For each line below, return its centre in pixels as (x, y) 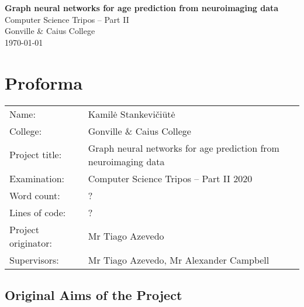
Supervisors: (34, 260)
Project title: (36, 154)
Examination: (37, 178)
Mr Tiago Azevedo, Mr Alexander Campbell (179, 260)
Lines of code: (38, 212)
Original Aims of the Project (94, 294)
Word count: (35, 195)
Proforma (44, 82)
